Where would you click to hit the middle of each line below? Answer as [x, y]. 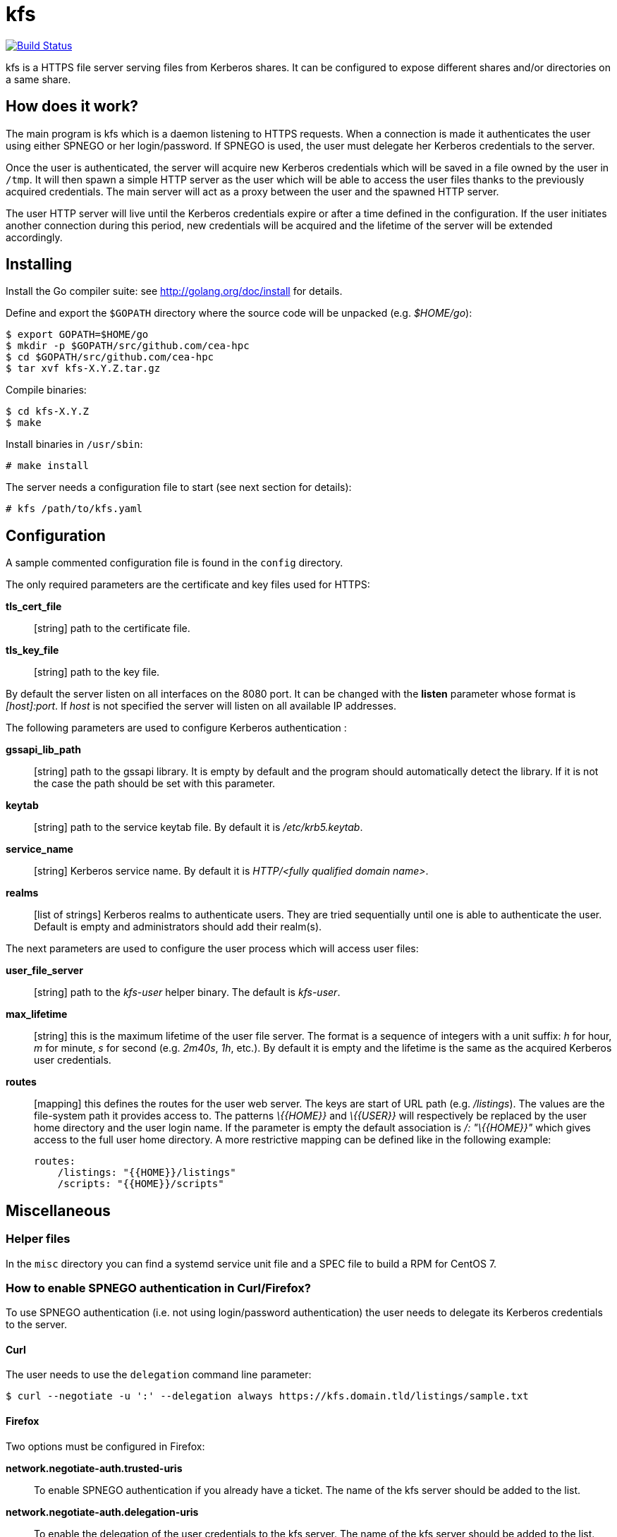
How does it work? [72, 107]
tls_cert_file [34, 607]
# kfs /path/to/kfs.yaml [74, 509]
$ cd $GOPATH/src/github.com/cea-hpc [110, 357]
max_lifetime [37, 1014]
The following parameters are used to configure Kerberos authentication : [176, 728]
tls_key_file [32, 650]
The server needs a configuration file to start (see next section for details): [179, 487]
